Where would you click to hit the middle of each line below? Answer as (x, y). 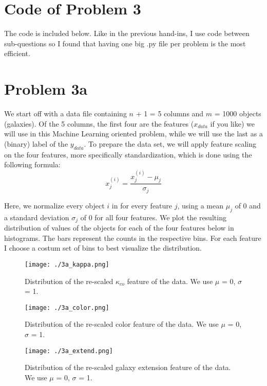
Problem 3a (46, 89)
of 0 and (248, 205)
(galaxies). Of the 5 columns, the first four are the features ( (99, 123)
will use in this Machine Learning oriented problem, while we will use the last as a (133, 134)
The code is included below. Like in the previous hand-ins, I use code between (127, 33)
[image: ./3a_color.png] (67, 308)
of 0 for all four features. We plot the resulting (153, 217)
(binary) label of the (36, 143)
